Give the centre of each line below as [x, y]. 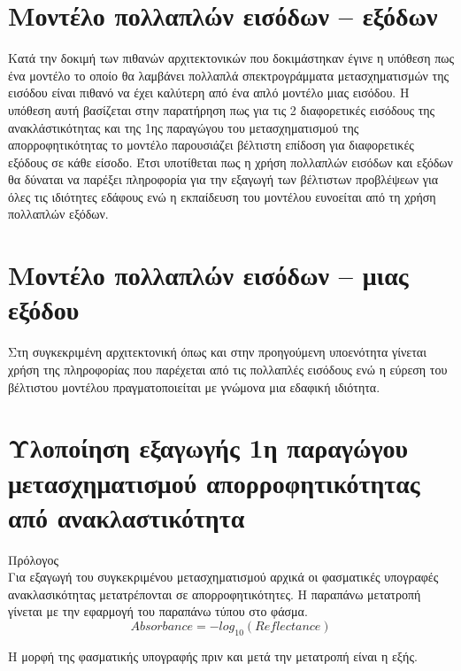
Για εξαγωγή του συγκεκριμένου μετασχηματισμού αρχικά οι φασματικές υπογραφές [223, 577]
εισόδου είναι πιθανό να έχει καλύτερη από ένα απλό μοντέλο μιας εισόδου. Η [209, 93]
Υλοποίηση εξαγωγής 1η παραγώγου [208, 447]
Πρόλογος [34, 559]
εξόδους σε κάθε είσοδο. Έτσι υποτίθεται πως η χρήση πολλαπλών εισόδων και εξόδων [230, 162]
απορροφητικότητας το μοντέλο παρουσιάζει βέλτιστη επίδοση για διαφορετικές [211, 145]
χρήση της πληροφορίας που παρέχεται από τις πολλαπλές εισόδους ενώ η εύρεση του [228, 369]
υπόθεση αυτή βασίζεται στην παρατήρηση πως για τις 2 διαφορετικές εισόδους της [222, 109]
